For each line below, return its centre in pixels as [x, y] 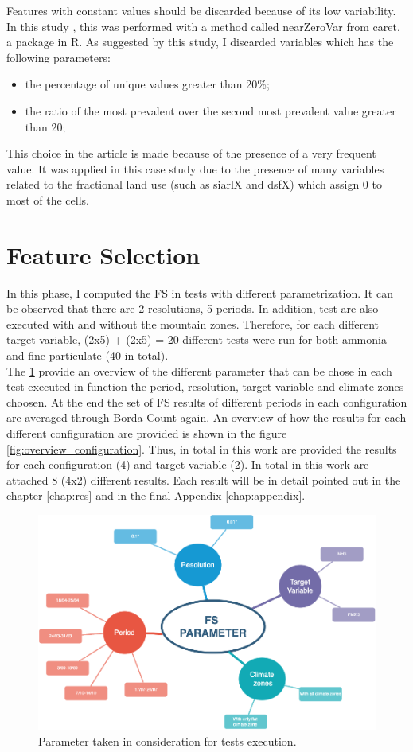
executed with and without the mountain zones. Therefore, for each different [193, 323]
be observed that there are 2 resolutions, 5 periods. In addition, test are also [193, 308]
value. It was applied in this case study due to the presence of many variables [195, 168]
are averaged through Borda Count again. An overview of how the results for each [206, 417]
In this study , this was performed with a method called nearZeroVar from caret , [203, 26]
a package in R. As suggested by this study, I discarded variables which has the [200, 42]
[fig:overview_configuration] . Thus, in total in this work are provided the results [202, 448]
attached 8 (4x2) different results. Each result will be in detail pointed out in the [204, 479]
